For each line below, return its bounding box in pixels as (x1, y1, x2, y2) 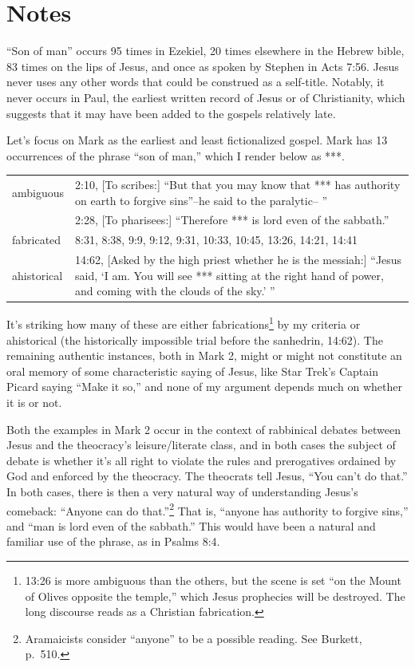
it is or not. (6, 394, 62, 411)
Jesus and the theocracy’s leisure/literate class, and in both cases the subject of (6, 436, 396, 453)
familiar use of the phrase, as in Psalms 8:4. (6, 533, 220, 550)
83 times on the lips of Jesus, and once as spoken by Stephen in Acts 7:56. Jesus (6, 57, 399, 74)
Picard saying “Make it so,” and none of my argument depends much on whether (6, 378, 402, 395)
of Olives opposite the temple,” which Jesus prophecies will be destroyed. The (25, 587, 405, 604)
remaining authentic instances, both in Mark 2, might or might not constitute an (6, 347, 402, 364)
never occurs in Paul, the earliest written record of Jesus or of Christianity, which (6, 89, 405, 105)
